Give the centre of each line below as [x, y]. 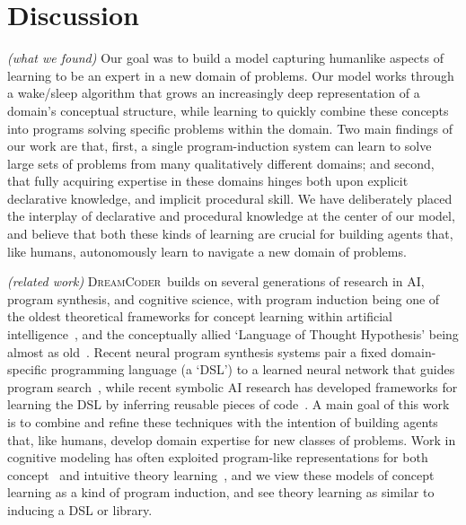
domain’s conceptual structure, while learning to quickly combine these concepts [228, 110]
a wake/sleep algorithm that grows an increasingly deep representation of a [214, 93]
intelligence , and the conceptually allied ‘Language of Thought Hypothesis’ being [233, 334]
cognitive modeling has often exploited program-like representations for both [218, 457]
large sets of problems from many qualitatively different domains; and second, [221, 163]
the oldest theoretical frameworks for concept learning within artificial [200, 316]
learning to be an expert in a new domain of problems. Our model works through [231, 75]
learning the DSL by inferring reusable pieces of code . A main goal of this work [229, 404]
